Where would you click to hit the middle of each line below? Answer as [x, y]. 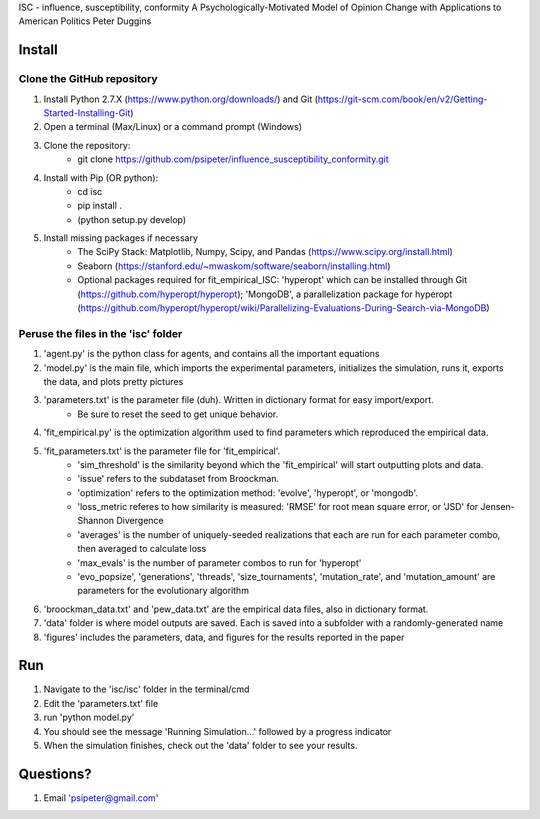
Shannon [96, 521]
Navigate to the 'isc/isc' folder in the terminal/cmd [146, 689]
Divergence [140, 521]
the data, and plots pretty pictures [113, 381]
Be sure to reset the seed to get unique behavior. [178, 414]
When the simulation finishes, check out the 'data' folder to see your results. [200, 746]
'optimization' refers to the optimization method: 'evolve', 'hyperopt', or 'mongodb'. [248, 492]
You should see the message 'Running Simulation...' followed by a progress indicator [217, 731]
